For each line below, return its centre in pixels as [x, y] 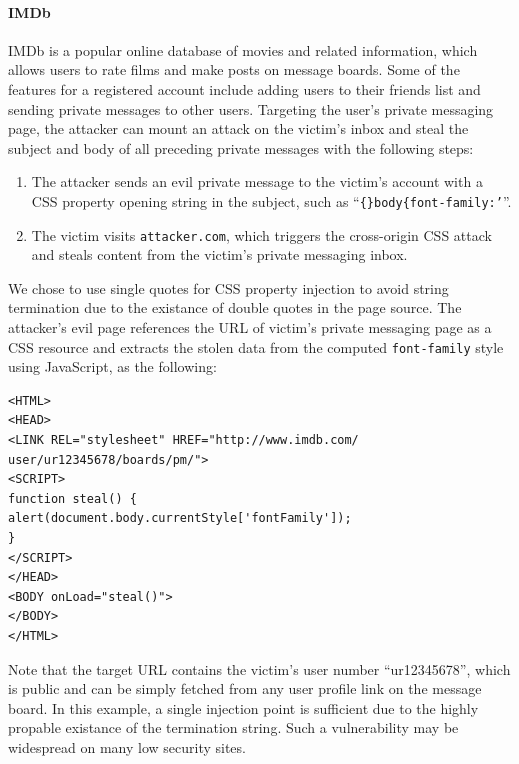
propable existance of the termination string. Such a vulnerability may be [233, 727]
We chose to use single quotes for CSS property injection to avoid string [228, 287]
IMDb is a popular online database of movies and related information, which [243, 49]
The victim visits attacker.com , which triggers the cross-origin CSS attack [261, 234]
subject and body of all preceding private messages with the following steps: [241, 147]
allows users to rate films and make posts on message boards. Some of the [234, 69]
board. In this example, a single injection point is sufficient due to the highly [243, 707]
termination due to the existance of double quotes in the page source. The [235, 307]
